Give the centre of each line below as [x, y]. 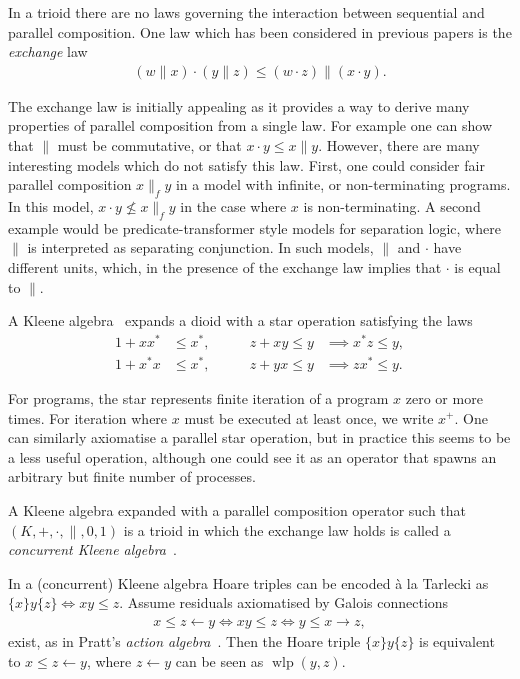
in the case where [233, 205]
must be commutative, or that [149, 145]
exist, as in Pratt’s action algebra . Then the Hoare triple [184, 640]
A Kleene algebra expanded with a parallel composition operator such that [237, 509]
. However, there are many [399, 145]
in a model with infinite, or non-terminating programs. [343, 184]
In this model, [51, 205]
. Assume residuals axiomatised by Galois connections [284, 602]
